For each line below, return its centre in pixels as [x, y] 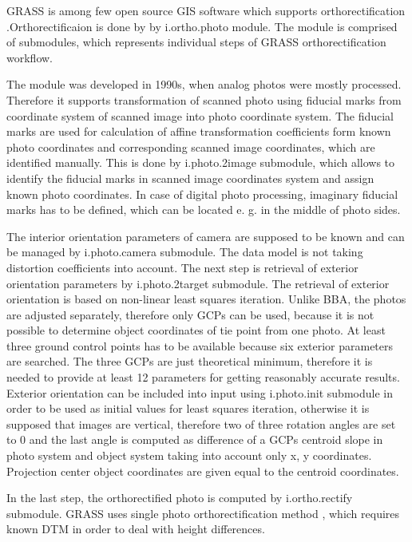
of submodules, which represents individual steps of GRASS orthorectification [196, 42]
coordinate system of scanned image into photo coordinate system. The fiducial [200, 115]
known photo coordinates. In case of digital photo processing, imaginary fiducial [202, 194]
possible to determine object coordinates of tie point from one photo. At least [196, 330]
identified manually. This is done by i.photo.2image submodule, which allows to [201, 162]
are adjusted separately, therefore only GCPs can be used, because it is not [190, 314]
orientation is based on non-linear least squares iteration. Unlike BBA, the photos [206, 299]
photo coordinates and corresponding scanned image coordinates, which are [191, 146]
